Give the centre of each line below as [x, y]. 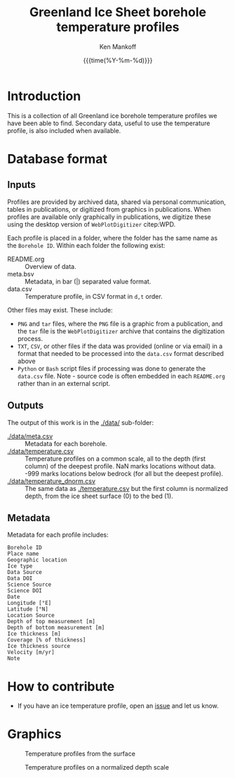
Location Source [31, 616]
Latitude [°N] [28, 609]
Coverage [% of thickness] [47, 640]
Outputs [26, 406]
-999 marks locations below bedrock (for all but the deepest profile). [124, 473]
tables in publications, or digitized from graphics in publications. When [109, 209]
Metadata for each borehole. [66, 443]
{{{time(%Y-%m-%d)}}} [118, 60]
